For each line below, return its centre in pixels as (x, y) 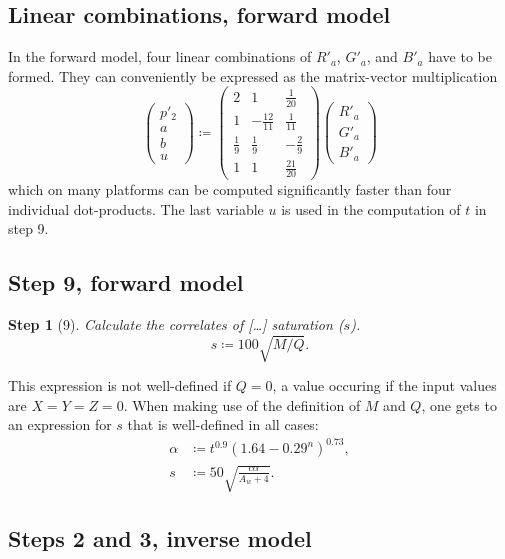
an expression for (60, 424)
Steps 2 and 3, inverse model (160, 538)
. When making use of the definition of (242, 404)
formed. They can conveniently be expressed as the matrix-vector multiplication (253, 75)
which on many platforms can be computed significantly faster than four (230, 188)
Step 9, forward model (126, 282)
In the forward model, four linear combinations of (160, 56)
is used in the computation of (371, 208)
